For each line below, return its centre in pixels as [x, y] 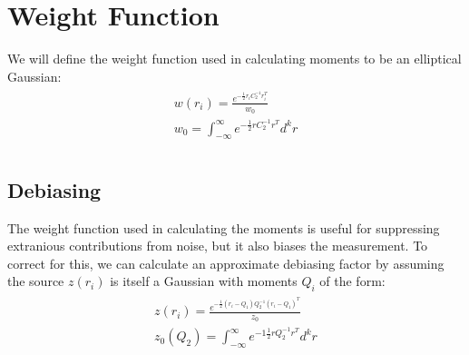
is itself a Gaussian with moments [204, 281]
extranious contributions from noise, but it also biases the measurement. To [218, 246]
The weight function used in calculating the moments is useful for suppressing [224, 227]
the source [36, 281]
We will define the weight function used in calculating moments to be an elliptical [234, 59]
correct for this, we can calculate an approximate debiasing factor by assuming [226, 263]
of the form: [352, 281]
